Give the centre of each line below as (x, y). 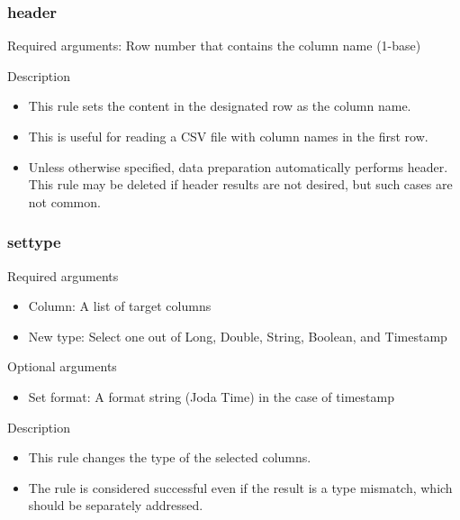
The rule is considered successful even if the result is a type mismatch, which (240, 487)
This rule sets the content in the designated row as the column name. (220, 106)
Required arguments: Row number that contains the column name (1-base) (214, 46)
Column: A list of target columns (120, 306)
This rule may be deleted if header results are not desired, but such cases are (240, 184)
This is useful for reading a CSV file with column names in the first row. (228, 136)
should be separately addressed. (116, 505)
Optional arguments (62, 366)
